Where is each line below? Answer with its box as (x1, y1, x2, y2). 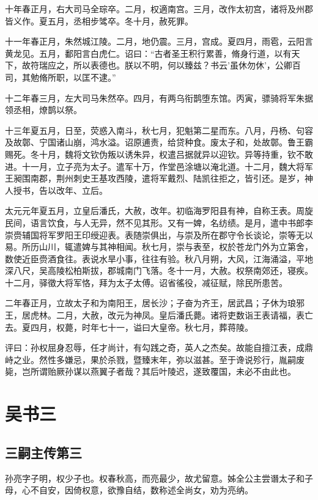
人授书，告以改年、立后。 (5, 183, 108, 196)
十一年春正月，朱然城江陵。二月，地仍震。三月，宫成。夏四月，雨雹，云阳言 (5, 35, 313, 48)
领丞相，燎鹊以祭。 (5, 103, 82, 116)
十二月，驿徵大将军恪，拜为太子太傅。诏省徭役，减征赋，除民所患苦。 (5, 276, 287, 289)
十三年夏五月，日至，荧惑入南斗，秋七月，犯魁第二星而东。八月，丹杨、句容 (5, 123, 313, 136)
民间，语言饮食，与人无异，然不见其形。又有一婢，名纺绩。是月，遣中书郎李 (5, 216, 313, 229)
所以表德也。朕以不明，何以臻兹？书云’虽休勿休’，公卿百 (73, 59, 301, 72)
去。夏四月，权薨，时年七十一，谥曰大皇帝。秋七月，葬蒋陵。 (5, 320, 253, 333)
